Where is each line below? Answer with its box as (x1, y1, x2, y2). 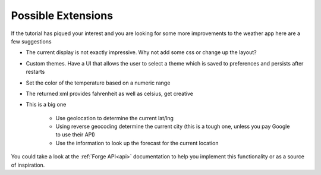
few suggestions (11, 37, 52, 45)
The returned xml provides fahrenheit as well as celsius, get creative (26, 90, 193, 97)
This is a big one (26, 101, 67, 108)
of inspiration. (11, 161, 45, 168)
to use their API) (55, 131, 95, 138)
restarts (26, 68, 45, 76)
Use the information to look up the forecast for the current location (55, 139, 219, 146)
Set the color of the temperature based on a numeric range (26, 79, 171, 86)
